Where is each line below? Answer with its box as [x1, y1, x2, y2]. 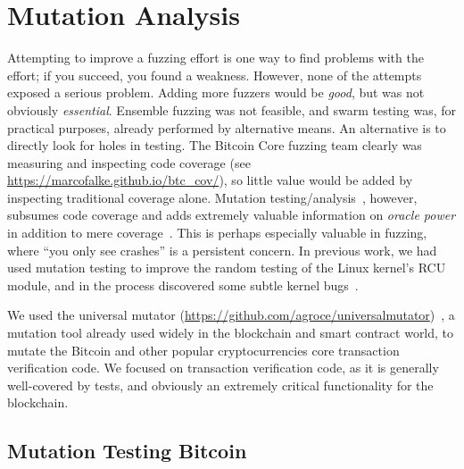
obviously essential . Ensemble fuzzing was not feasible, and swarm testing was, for [7, 100, 457, 119]
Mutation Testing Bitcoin [7, 437, 247, 465]
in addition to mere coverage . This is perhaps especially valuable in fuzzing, [7, 223, 427, 242]
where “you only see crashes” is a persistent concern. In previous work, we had [7, 240, 437, 259]
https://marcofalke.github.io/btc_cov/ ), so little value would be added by [7, 171, 413, 189]
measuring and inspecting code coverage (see [7, 153, 251, 172]
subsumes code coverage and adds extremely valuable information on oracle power [7, 205, 456, 224]
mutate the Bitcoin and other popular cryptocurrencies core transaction [7, 340, 400, 359]
